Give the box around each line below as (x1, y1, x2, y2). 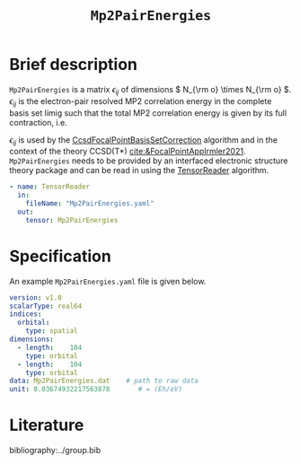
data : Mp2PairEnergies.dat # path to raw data (9, 376, 199, 386)
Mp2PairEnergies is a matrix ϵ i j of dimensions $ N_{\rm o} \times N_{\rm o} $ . (9, 83, 292, 97)
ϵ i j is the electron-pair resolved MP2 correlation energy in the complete (9, 95, 272, 109)
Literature (9, 416, 84, 435)
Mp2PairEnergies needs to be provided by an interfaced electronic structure (9, 155, 288, 166)
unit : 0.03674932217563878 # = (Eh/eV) (9, 385, 182, 394)
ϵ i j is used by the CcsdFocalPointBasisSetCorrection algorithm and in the (9, 134, 278, 147)
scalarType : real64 (9, 302, 83, 311)
